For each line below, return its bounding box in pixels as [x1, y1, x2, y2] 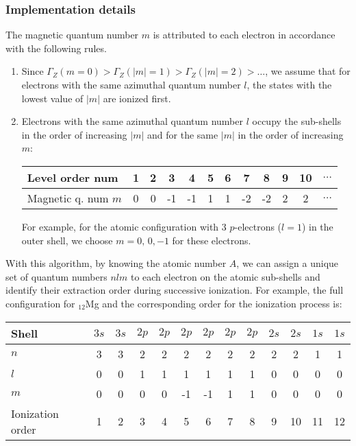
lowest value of [21, 91, 84, 105]
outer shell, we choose [21, 233, 113, 247]
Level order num [27, 169, 118, 185]
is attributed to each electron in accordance [153, 27, 335, 42]
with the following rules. [5, 40, 107, 55]
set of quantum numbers [5, 269, 107, 283]
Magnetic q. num [27, 189, 109, 206]
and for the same [147, 127, 218, 141]
